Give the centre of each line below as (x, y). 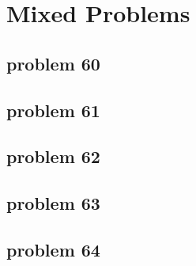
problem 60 (53, 63)
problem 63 (53, 203)
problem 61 (53, 110)
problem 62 (53, 156)
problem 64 (53, 249)
